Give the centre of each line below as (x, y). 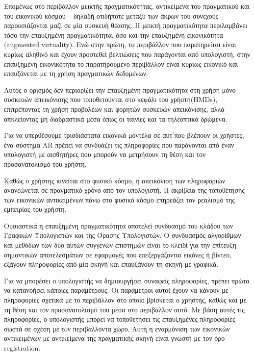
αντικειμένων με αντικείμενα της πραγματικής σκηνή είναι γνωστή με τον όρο (114, 338)
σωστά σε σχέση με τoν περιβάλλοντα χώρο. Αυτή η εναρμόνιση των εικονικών (117, 328)
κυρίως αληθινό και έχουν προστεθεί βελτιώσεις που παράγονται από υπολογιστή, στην (127, 54)
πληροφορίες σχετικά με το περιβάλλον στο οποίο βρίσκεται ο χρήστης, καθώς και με (125, 300)
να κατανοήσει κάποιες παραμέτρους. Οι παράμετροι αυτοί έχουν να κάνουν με (116, 290)
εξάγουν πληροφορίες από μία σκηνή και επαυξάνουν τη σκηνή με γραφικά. (111, 264)
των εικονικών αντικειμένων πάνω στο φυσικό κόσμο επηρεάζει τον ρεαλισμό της (119, 199)
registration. (22, 348)
